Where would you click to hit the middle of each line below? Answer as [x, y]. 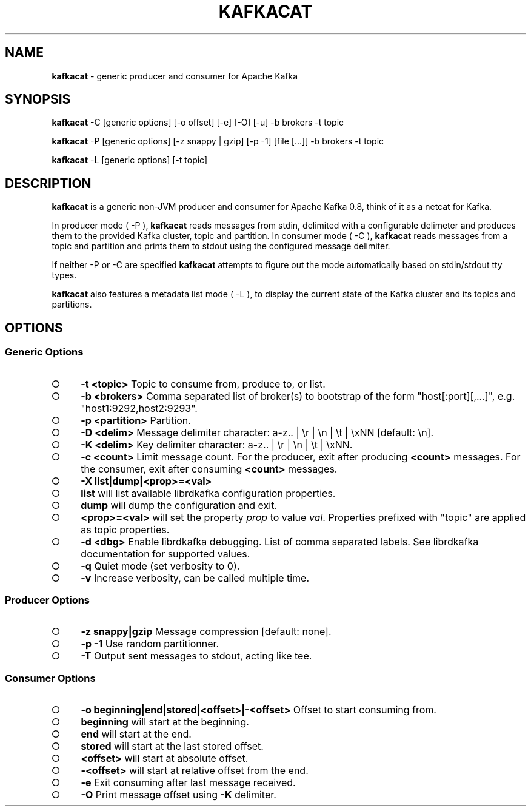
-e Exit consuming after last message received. [188, 782]
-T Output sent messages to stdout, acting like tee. [196, 656]
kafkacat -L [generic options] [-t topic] [130, 160]
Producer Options [48, 600]
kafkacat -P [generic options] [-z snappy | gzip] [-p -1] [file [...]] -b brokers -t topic [218, 141]
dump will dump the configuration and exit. [179, 505]
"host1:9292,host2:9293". [139, 408]
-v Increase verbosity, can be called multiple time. [195, 578]
